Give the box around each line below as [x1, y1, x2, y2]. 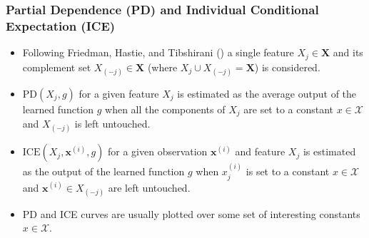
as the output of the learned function [22, 164, 185, 179]
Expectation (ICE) [6, 16, 116, 34]
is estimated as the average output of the [177, 86, 357, 100]
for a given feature [79, 86, 159, 100]
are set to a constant [243, 101, 334, 116]
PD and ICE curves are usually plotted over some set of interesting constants [22, 206, 360, 221]
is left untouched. [74, 116, 151, 131]
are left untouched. [108, 180, 191, 195]
